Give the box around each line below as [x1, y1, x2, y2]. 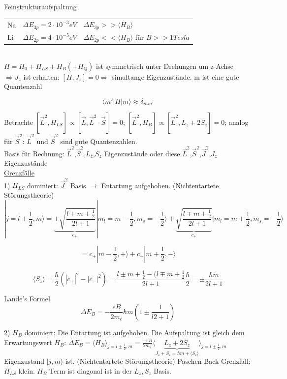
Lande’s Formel [4, 293, 50, 304]
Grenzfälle [4, 168, 34, 177]
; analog [224, 117, 249, 127]
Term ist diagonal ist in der [49, 366, 132, 376]
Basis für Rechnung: [4, 148, 64, 158]
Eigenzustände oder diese [104, 148, 180, 158]
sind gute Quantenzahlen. [60, 136, 137, 146]
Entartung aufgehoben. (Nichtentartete [101, 180, 219, 190]
